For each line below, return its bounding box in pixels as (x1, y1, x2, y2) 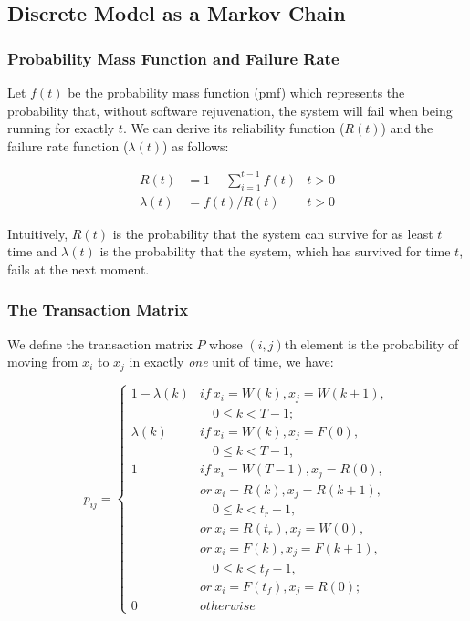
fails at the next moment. (7, 259, 150, 278)
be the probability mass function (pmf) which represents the (68, 83, 405, 101)
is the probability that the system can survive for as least (112, 223, 433, 243)
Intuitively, (7, 223, 68, 243)
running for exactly (7, 119, 115, 138)
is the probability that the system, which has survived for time (99, 242, 451, 261)
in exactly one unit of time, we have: (129, 352, 334, 371)
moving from (7, 352, 78, 371)
